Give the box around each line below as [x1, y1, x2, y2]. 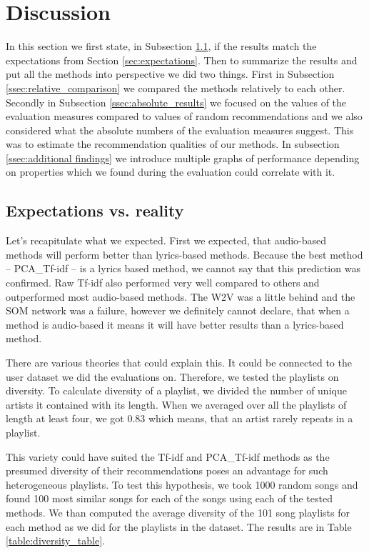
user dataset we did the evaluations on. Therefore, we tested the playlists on [6, 369, 339, 384]
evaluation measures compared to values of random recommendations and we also [6, 109, 363, 124]
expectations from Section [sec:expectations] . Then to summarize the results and [6, 52, 358, 67]
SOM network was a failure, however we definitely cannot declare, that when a [6, 303, 350, 318]
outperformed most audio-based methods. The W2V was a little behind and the [6, 289, 355, 304]
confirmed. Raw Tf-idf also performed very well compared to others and [6, 275, 320, 290]
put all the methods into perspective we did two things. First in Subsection [6, 66, 335, 81]
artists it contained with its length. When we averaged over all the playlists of [6, 397, 347, 412]
